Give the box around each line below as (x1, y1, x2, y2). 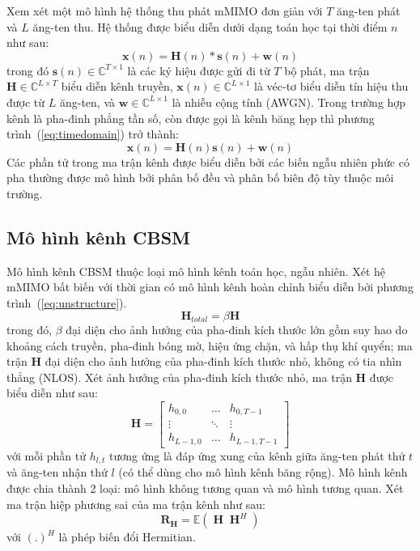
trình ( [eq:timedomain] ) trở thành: (6, 125, 179, 142)
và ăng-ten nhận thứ (6, 464, 108, 481)
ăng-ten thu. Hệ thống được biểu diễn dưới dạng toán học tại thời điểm (32, 18, 388, 35)
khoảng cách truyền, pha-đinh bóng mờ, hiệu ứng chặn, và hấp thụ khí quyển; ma (6, 337, 413, 354)
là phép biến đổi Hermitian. (58, 528, 196, 545)
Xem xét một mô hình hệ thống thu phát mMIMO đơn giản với (6, 2, 323, 19)
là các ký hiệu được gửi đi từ (127, 61, 270, 78)
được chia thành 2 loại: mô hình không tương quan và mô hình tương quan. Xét (6, 479, 404, 496)
